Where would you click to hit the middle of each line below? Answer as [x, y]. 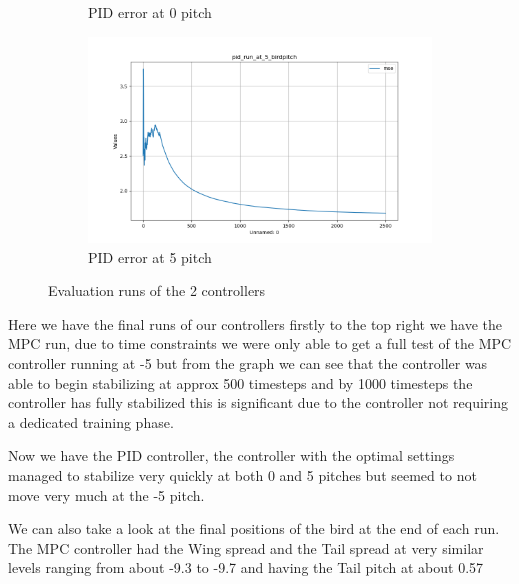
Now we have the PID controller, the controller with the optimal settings [231, 455]
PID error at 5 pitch [150, 256]
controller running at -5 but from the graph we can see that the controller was [248, 362]
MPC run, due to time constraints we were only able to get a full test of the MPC [260, 343]
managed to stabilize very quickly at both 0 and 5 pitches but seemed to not [242, 474]
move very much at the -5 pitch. [106, 494]
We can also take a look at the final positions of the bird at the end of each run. [254, 528]
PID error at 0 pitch [150, 12]
